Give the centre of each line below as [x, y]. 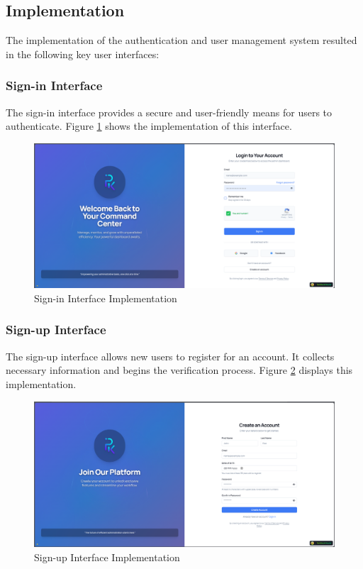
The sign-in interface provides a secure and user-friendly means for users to [169, 112]
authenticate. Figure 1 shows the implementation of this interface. [149, 126]
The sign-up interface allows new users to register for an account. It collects [170, 356]
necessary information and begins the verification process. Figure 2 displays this [179, 370]
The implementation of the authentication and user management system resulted [181, 40]
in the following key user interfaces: [83, 54]
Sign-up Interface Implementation [107, 557]
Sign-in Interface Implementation [106, 298]
